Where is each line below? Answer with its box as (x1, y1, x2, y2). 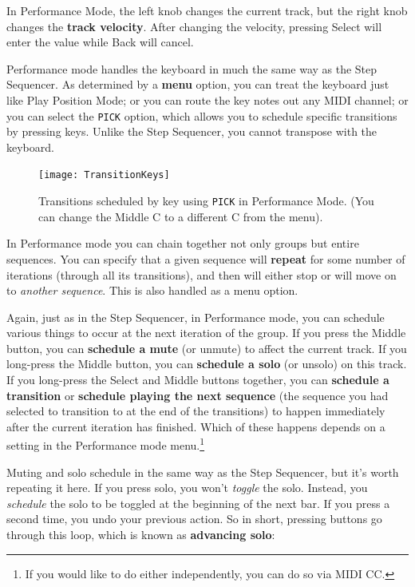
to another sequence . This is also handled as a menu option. (6, 282, 298, 299)
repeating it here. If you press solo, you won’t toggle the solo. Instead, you (6, 479, 368, 496)
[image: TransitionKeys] (38, 169, 170, 181)
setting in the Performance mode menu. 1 (6, 434, 205, 454)
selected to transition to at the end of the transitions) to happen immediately (6, 403, 385, 419)
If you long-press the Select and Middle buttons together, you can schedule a (6, 371, 389, 388)
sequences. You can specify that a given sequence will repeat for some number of (6, 250, 405, 267)
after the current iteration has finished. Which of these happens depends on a (6, 418, 385, 434)
